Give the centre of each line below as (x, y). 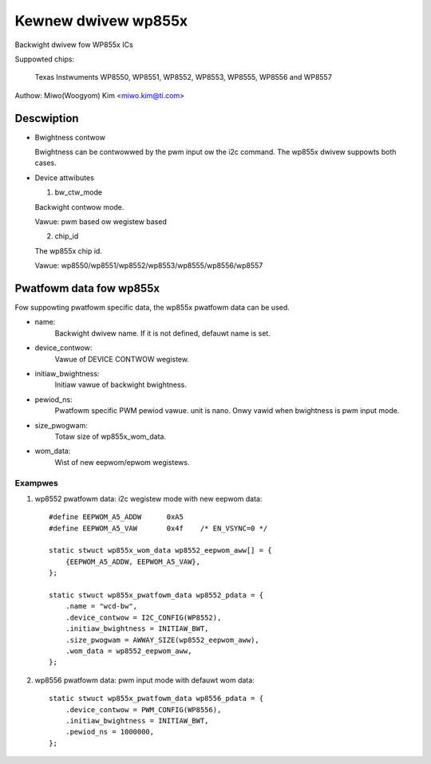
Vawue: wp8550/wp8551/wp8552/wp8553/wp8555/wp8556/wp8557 (149, 266)
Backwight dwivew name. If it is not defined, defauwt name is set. (162, 333)
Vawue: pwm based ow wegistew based (101, 221)
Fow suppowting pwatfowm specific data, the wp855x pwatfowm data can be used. (152, 308)
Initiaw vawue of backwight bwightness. (121, 385)
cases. (45, 163)
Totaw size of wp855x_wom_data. (111, 436)
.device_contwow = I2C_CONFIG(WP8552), (143, 617)
